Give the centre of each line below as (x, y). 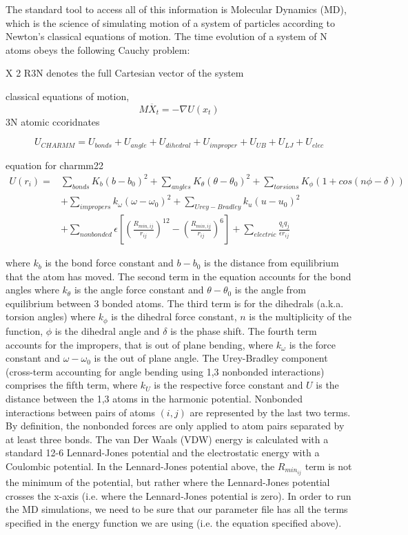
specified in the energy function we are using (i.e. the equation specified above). (174, 522)
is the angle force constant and (139, 290)
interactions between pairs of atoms (80, 412)
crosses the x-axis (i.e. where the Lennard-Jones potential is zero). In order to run (178, 495)
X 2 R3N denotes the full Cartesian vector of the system (125, 73)
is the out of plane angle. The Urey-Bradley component (211, 358)
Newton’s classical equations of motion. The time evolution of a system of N (166, 36)
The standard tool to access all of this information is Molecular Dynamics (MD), (176, 9)
